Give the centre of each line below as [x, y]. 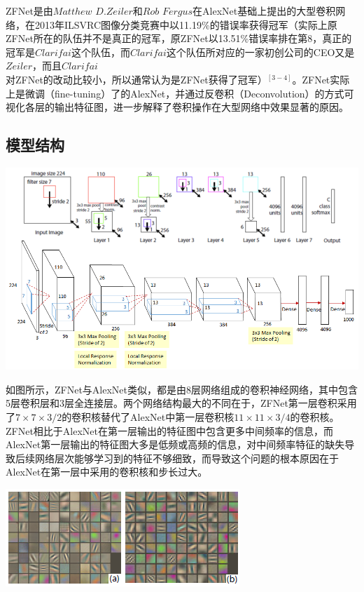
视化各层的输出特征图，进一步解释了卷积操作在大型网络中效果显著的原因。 [177, 107]
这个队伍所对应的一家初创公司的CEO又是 [260, 52]
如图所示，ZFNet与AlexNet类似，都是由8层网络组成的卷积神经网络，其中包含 [182, 389]
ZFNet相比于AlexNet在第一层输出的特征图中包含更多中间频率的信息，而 [170, 430]
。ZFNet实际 [321, 79]
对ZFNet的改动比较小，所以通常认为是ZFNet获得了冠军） [136, 79]
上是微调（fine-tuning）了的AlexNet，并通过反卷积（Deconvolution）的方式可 [180, 93]
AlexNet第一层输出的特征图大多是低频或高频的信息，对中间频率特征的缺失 [175, 444]
